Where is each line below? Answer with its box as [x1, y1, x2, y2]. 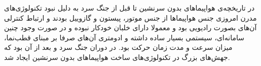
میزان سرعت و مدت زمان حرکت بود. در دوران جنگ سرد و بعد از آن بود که [4, 42, 233, 52]
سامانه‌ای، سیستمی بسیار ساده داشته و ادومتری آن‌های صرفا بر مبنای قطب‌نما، [4, 32, 244, 42]
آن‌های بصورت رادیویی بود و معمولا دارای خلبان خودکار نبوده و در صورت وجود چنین [4, 22, 257, 33]
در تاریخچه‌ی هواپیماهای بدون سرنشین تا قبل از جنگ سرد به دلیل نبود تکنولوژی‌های [4, 3, 255, 13]
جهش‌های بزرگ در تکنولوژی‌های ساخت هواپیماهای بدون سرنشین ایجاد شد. [4, 51, 230, 62]
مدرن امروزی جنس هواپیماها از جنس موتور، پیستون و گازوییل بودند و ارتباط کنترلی [4, 12, 257, 23]
